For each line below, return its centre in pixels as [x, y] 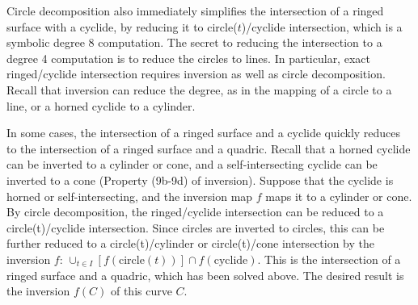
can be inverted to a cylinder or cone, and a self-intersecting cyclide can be [192, 164]
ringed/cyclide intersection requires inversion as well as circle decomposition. [196, 74]
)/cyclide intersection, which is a [322, 26]
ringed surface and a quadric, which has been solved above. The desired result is [205, 275]
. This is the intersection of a [329, 259]
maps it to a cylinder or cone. [339, 196]
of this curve [141, 291]
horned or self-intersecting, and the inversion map [130, 196]
